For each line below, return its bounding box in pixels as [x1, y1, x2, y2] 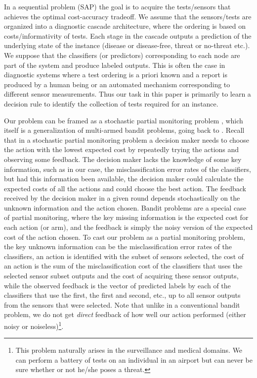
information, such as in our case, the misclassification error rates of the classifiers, [4, 163, 251, 174]
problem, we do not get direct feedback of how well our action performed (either [4, 309, 246, 320]
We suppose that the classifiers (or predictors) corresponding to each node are [4, 50, 240, 60]
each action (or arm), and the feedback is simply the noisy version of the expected [4, 222, 253, 232]
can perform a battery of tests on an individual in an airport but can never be [15, 354, 253, 365]
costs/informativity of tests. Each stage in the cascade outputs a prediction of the [4, 30, 252, 41]
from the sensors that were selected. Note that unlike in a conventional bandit [4, 299, 240, 310]
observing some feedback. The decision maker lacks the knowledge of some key [4, 154, 242, 164]
